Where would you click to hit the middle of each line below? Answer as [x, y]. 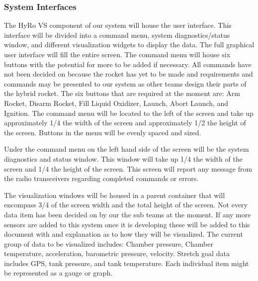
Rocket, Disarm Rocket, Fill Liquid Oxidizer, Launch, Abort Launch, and [116, 103]
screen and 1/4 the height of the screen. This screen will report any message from [128, 168]
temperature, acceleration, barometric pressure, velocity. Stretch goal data [117, 253]
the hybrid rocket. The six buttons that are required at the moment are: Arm [122, 93]
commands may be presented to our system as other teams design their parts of [125, 83]
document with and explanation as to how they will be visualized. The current [124, 234]
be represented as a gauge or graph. [58, 273]
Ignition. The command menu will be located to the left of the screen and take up [129, 113]
